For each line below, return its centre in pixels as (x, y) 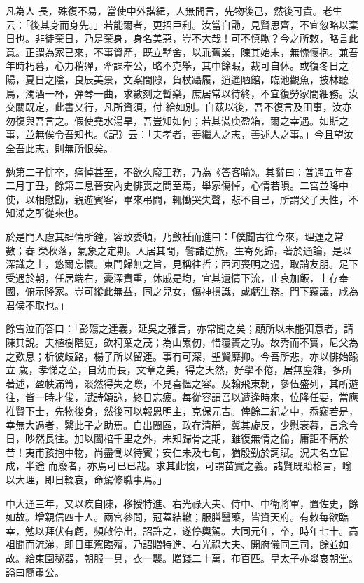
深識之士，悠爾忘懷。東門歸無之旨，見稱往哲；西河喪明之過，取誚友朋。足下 (182, 264)
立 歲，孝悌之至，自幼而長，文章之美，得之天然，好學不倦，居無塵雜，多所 (179, 370)
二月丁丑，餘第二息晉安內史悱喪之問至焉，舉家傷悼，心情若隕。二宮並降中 (177, 185)
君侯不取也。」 (37, 304)
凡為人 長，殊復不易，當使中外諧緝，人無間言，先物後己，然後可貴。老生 (174, 11)
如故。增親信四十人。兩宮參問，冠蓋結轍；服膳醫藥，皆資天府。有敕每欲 (172, 517)
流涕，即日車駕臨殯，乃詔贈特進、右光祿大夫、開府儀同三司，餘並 (187, 544)
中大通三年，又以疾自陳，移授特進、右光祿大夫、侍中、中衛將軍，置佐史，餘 (182, 503)
